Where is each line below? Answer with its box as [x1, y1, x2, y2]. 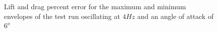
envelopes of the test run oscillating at [4, 11, 120, 21]
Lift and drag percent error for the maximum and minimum [4, 1, 186, 11]
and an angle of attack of [137, 11, 214, 21]
